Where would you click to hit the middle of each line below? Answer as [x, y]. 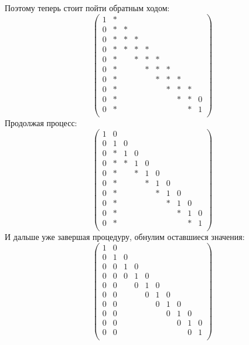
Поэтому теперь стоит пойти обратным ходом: [87, 8]
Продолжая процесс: [41, 123]
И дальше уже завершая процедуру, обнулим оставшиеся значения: [125, 236]
